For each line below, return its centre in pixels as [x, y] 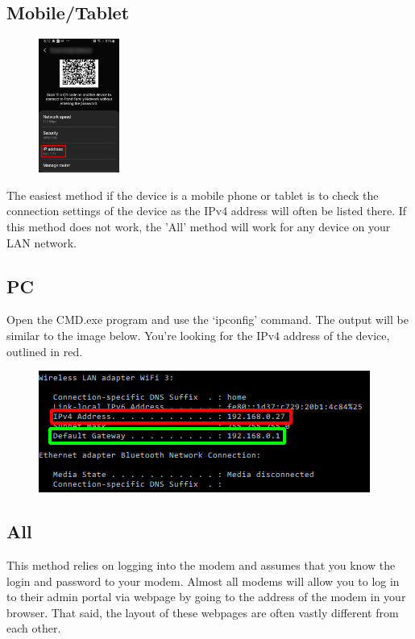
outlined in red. [45, 351]
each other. [34, 628]
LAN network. [41, 242]
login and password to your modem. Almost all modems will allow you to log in [203, 581]
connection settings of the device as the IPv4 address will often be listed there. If [207, 211]
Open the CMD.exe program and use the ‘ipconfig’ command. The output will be [207, 319]
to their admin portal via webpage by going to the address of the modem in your [206, 597]
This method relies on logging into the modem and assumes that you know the [201, 564]
